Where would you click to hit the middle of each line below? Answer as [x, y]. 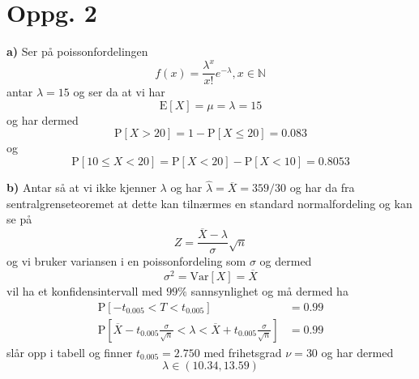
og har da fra [322, 187]
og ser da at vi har [119, 92]
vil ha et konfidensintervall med [85, 291]
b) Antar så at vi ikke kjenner [81, 187]
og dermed [286, 261]
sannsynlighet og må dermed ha [269, 291]
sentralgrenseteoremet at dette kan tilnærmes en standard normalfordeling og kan [209, 203]
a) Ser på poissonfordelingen [77, 51]
